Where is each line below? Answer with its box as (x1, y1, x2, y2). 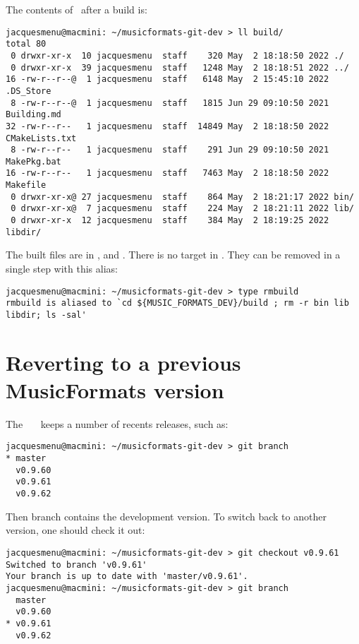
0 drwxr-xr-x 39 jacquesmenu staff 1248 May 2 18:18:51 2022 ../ (11, 62, 349, 73)
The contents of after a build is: (6, 2, 147, 16)
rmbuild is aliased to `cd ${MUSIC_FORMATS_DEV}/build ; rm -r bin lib (6, 298, 349, 309)
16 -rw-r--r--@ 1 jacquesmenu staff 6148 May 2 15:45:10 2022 (6, 74, 329, 85)
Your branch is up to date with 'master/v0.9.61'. (6, 571, 248, 582)
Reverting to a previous (6, 347, 241, 376)
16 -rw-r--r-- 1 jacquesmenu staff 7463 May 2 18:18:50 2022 (6, 168, 329, 179)
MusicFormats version (6, 375, 224, 404)
